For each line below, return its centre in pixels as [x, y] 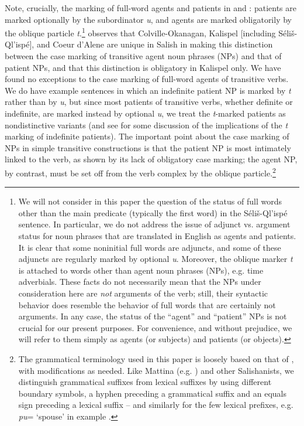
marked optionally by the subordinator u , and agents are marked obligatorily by [148, 19]
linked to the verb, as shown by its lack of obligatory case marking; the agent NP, [151, 159]
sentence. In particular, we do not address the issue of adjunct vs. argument [154, 224]
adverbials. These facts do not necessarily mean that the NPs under [140, 282]
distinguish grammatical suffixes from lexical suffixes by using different [145, 382]
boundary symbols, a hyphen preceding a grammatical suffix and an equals [152, 393]
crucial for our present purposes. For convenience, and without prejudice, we [155, 327]
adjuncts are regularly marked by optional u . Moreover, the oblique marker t [156, 259]
